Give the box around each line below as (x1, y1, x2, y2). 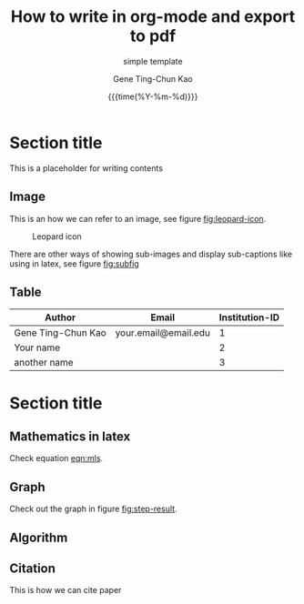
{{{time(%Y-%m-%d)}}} (107, 91, 198, 102)
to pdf (129, 25, 177, 46)
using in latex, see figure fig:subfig (9, 257, 139, 269)
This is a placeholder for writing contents (9, 162, 164, 174)
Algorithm (9, 529, 68, 545)
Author (44, 311, 76, 324)
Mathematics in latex (9, 428, 131, 444)
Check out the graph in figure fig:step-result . (9, 503, 177, 515)
